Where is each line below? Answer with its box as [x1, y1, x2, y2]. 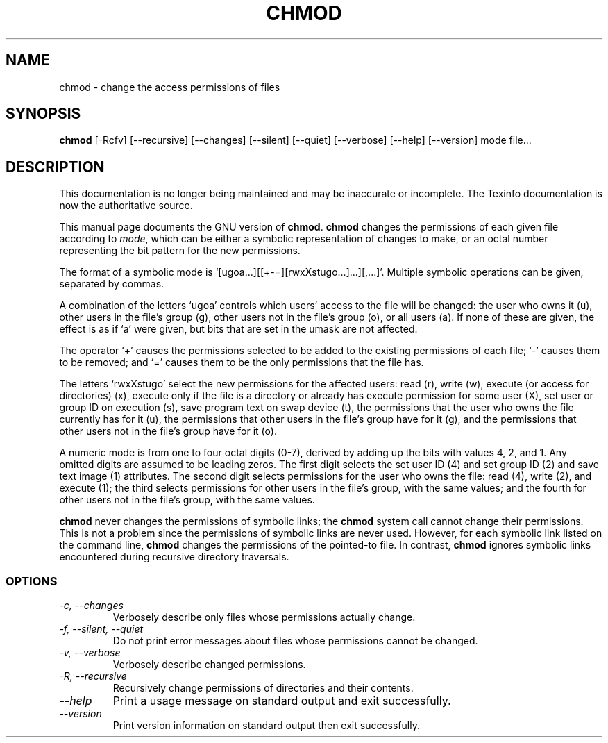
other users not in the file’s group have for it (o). [59, 425, 277, 437]
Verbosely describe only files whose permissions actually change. [112, 611, 416, 624]
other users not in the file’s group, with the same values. [59, 494, 315, 506]
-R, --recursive [59, 670, 127, 683]
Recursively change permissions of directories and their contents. [112, 682, 414, 694]
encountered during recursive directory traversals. [59, 551, 289, 563]
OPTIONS [6, 574, 58, 588]
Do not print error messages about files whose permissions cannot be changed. [112, 635, 478, 647]
